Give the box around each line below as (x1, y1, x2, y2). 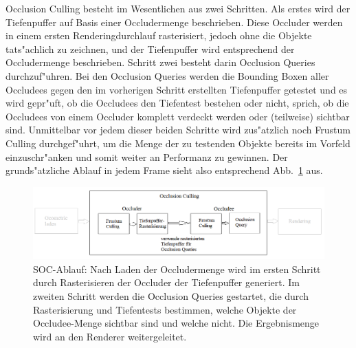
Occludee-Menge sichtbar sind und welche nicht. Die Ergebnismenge (33, 316, 320, 330)
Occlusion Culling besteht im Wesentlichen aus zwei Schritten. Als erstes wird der (5, 1, 351, 15)
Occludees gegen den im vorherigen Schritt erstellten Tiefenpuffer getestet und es (5, 82, 348, 96)
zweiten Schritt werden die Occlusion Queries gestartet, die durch (33, 289, 309, 303)
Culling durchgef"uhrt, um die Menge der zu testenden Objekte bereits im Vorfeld (5, 135, 351, 150)
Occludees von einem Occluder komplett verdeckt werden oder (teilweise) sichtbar (5, 109, 350, 123)
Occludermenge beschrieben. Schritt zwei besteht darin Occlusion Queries (5, 55, 315, 69)
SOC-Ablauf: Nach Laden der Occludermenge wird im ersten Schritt (33, 261, 321, 276)
